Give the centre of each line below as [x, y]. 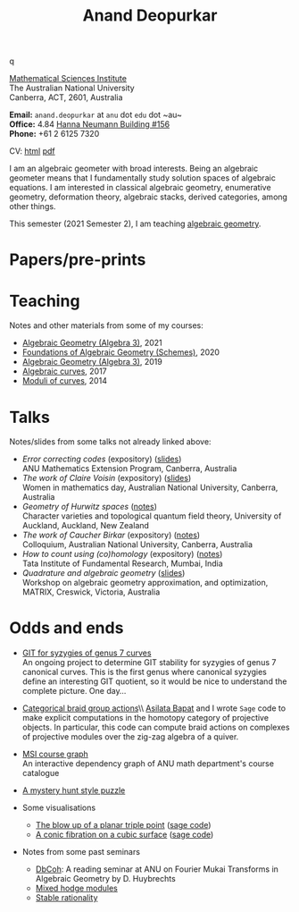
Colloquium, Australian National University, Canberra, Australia [137, 545]
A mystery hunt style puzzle [74, 790]
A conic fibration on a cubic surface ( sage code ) [125, 835]
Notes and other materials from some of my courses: [106, 325]
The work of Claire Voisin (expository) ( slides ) [107, 478]
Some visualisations [59, 808]
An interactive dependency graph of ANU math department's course [148, 764]
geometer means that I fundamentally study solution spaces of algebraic [143, 178]
